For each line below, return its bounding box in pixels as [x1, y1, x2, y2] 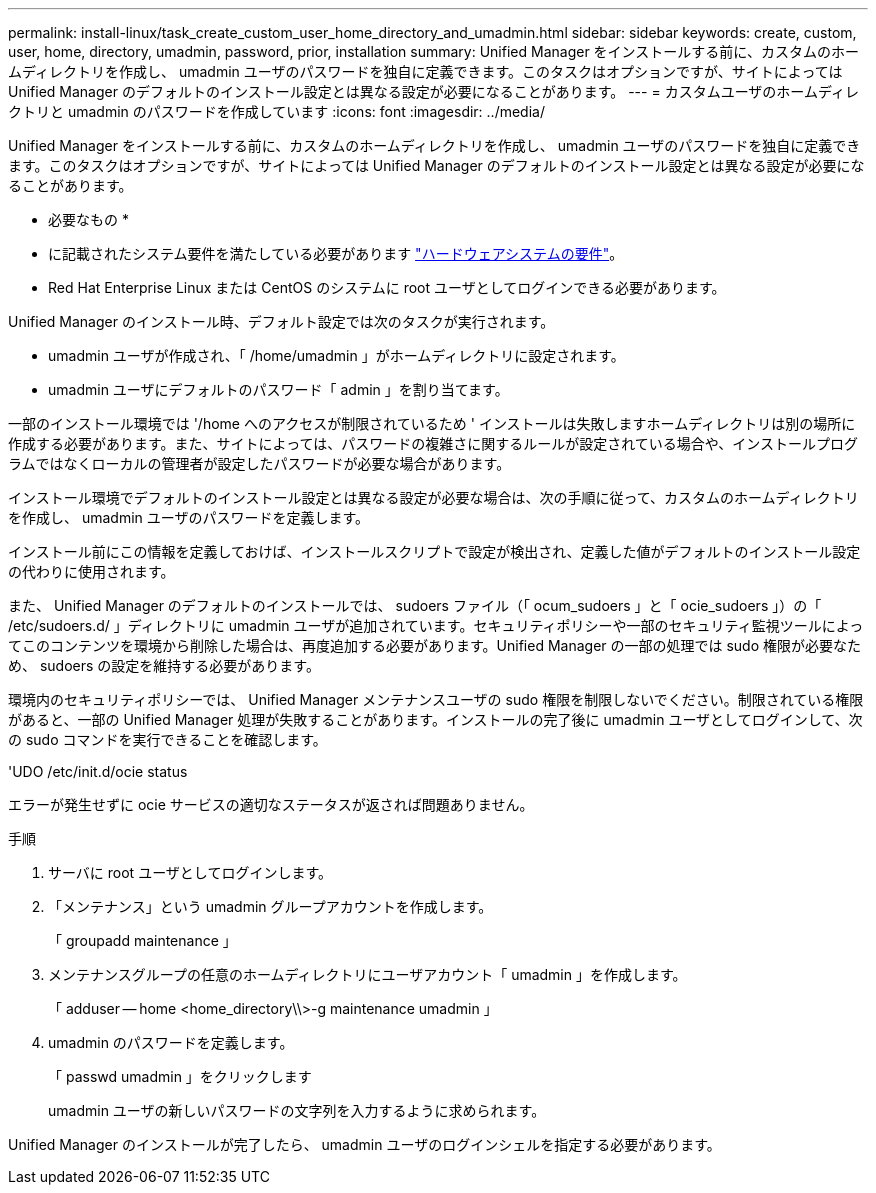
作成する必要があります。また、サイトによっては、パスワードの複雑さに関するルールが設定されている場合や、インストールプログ [8, 435, 859, 452]
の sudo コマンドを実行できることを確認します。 [8, 731, 327, 748]
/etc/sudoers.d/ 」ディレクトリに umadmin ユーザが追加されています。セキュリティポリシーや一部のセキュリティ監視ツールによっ [8, 617, 864, 634]
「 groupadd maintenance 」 [48, 932, 237, 949]
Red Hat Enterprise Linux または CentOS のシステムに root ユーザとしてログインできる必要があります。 [48, 279, 726, 296]
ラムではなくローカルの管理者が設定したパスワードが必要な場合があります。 [8, 455, 511, 472]
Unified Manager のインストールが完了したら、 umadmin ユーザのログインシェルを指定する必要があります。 [8, 1136, 721, 1153]
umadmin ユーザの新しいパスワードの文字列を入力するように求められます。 [48, 1102, 546, 1119]
